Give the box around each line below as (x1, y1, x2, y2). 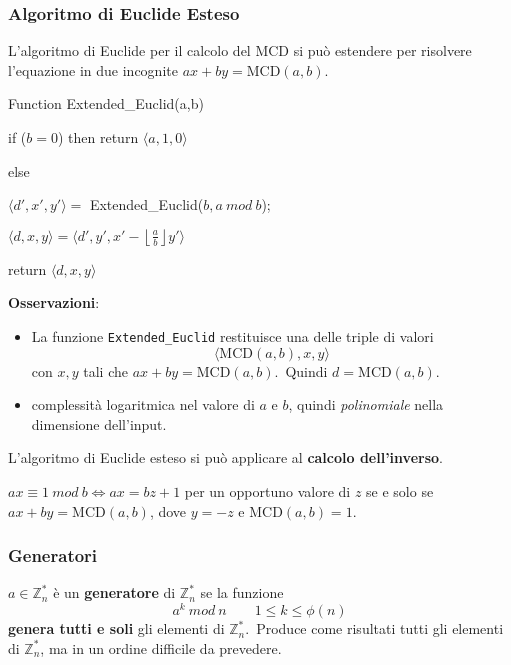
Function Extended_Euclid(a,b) (8, 93, 204, 114)
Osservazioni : (8, 292, 100, 313)
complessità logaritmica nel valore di (31, 394, 255, 415)
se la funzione (200, 582, 284, 603)
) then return (57, 127, 139, 147)
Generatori (8, 543, 98, 568)
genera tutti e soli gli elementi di (8, 618, 225, 639)
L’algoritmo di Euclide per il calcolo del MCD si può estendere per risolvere (8, 40, 472, 61)
